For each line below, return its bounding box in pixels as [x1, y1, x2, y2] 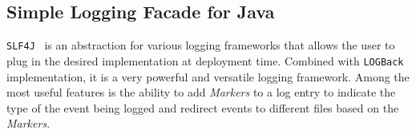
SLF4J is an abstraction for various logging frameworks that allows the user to [6, 37, 395, 53]
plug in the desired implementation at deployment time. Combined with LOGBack [6, 52, 404, 69]
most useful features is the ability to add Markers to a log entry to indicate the [6, 84, 396, 100]
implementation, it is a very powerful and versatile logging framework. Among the [6, 68, 410, 85]
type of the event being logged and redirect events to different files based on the [6, 99, 399, 116]
